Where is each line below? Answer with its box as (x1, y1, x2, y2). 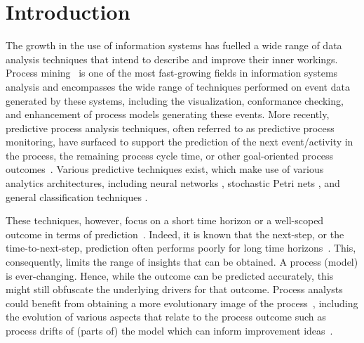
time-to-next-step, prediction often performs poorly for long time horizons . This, (6, 240, 356, 255)
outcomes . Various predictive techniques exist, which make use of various (6, 162, 324, 176)
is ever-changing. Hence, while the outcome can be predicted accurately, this (6, 268, 334, 283)
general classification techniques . (6, 189, 148, 204)
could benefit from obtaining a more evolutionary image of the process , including (6, 295, 358, 310)
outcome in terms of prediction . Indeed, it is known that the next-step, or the (6, 226, 344, 241)
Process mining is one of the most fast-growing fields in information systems (6, 65, 338, 80)
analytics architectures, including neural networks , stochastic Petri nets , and (6, 176, 340, 190)
